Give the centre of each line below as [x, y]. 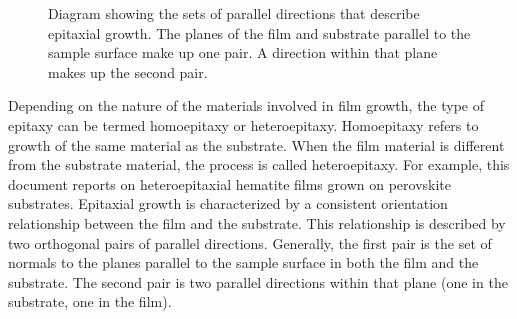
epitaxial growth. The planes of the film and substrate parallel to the [259, 32]
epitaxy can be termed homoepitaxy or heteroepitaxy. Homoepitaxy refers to [243, 124]
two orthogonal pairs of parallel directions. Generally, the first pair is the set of [250, 242]
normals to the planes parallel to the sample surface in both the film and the [243, 262]
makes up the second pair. [128, 71]
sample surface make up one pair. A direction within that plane [243, 52]
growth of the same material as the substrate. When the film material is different [256, 144]
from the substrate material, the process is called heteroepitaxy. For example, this [259, 164]
